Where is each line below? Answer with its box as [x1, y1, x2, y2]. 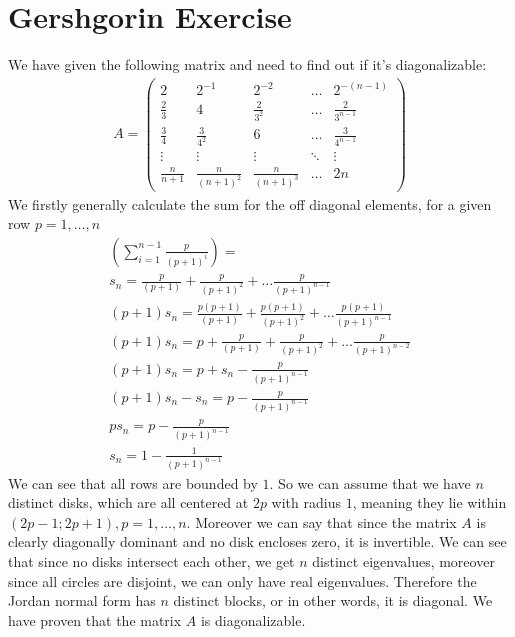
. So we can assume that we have [269, 472, 471, 493]
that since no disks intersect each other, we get [8, 550, 295, 571]
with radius [271, 492, 341, 513]
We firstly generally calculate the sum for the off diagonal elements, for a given [8, 193, 492, 214]
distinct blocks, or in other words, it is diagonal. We [173, 590, 493, 611]
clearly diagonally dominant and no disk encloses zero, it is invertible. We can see [8, 531, 507, 552]
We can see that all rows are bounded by [8, 472, 258, 493]
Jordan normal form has [8, 590, 156, 611]
